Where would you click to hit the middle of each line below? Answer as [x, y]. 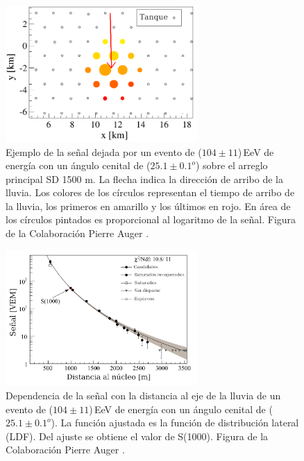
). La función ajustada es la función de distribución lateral [175, 423]
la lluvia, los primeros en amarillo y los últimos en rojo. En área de [148, 206]
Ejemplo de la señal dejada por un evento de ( [104, 151]
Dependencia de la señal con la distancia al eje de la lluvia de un [143, 395]
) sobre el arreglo [231, 165]
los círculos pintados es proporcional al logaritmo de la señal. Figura [151, 219]
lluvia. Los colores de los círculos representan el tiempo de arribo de [150, 192]
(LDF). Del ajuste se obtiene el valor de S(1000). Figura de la [137, 436]
